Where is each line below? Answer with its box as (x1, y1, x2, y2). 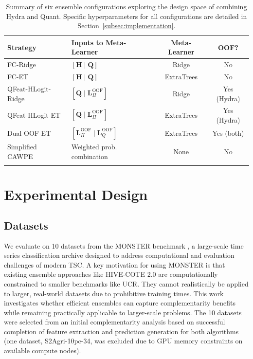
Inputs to (71, 37, 103, 47)
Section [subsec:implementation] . (77, 20, 176, 31)
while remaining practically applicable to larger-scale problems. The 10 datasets (4, 307, 242, 317)
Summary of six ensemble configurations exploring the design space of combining (6, 1, 247, 11)
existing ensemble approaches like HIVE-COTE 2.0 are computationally (4, 269, 218, 279)
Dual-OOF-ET (7, 128, 51, 138)
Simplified (7, 142, 37, 152)
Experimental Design (4, 184, 148, 204)
